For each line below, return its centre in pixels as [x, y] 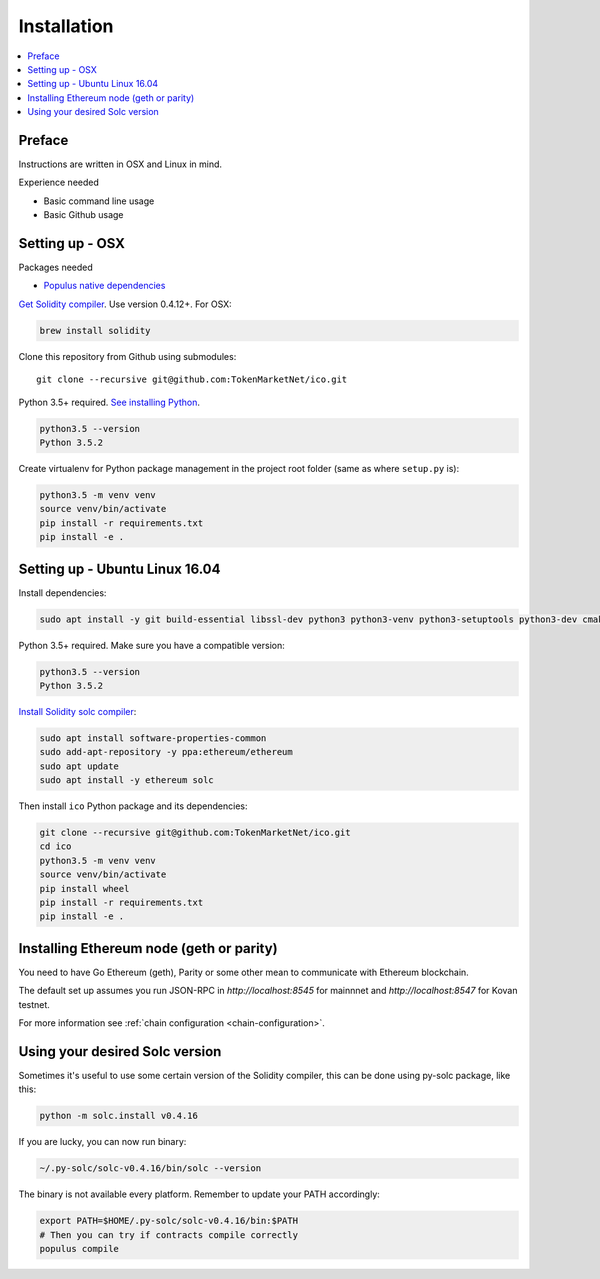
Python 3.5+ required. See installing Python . [109, 402]
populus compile [79, 1249]
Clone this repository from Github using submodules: [127, 356]
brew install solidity [95, 330]
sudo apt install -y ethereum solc [126, 780]
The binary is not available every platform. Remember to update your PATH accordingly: [199, 1194]
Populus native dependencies [104, 286]
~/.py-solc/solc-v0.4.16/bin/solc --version [150, 1168]
